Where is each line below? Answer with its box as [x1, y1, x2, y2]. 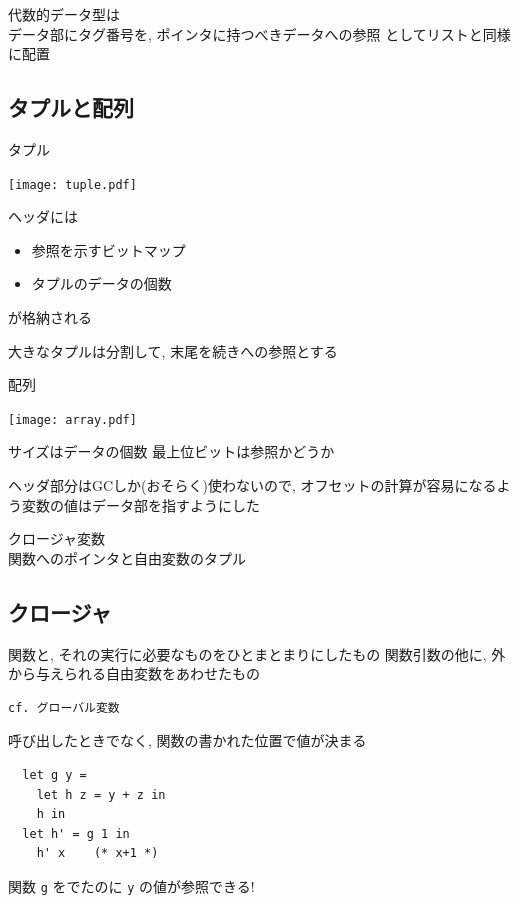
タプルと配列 [8, 92, 134, 123]
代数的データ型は [8, 4, 120, 24]
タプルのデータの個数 [31, 273, 172, 294]
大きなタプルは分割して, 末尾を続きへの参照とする [8, 340, 338, 361]
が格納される [8, 307, 92, 328]
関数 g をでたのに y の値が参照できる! [8, 875, 255, 896]
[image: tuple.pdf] [8, 177, 137, 192]
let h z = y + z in [36, 787, 166, 802]
